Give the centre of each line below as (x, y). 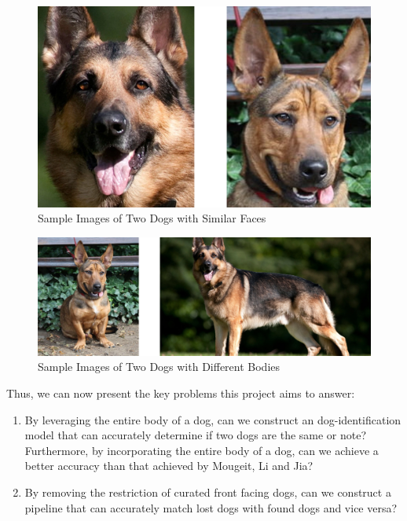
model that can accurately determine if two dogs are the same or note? (196, 435)
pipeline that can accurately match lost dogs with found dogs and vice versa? (211, 507)
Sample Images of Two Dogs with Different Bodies (159, 367)
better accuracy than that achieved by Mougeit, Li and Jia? (169, 466)
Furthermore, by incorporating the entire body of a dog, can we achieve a (202, 450)
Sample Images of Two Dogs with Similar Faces (152, 218)
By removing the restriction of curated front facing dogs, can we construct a (208, 492)
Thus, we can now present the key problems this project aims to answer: (181, 393)
